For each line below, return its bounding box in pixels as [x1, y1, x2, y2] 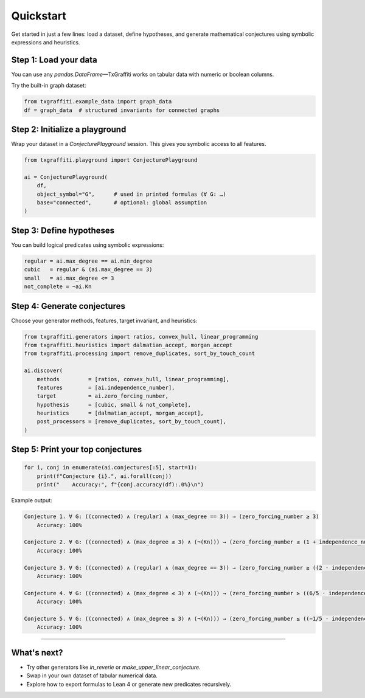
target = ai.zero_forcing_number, [36, 393, 169, 399]
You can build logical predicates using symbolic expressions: [11, 241, 164, 249]
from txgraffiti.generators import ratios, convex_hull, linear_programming [24, 333, 259, 340]
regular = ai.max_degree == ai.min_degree [24, 257, 153, 264]
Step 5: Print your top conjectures [11, 444, 142, 455]
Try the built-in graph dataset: [11, 82, 86, 89]
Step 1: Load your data [11, 55, 97, 65]
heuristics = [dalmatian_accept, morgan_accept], [36, 410, 204, 416]
